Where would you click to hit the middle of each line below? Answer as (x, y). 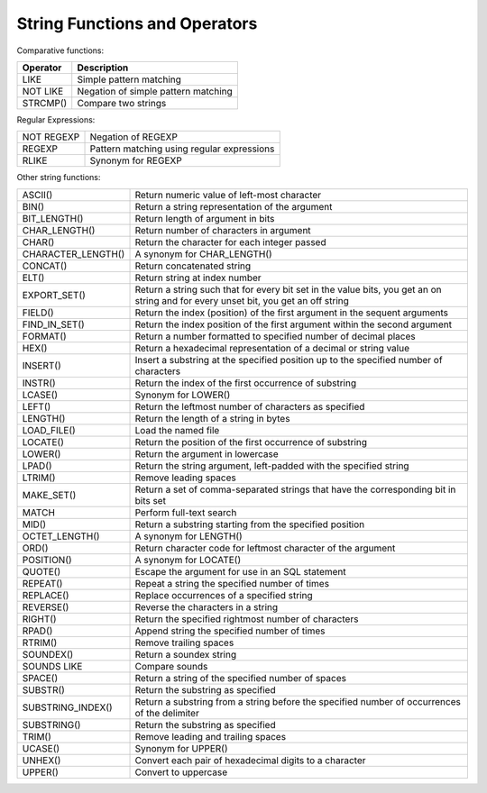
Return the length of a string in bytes (212, 418)
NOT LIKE (43, 91)
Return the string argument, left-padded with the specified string (272, 466)
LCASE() (40, 395)
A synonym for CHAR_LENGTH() (203, 254)
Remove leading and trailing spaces (211, 736)
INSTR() (39, 383)
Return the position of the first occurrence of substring (251, 442)
